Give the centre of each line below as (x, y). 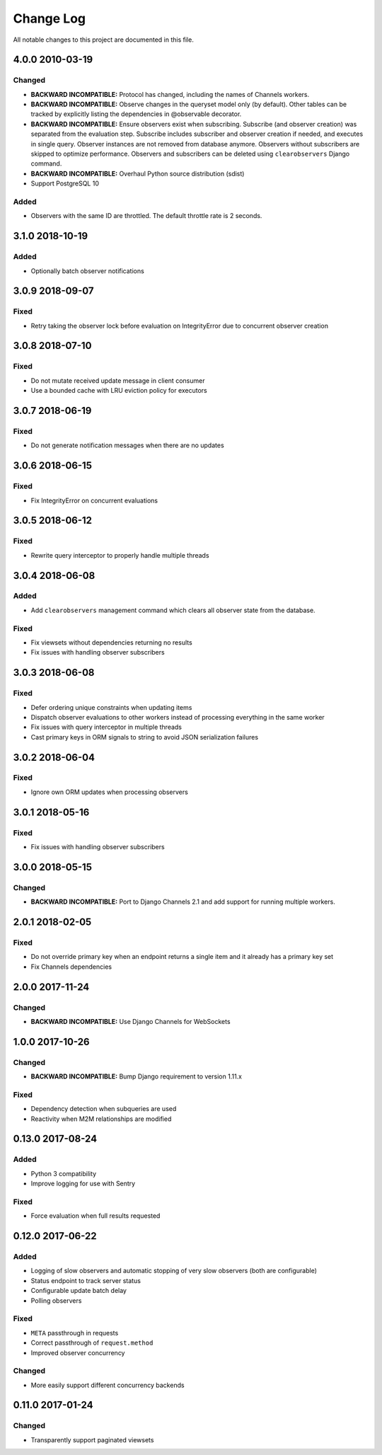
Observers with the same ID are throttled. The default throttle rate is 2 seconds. (146, 216)
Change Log (50, 18)
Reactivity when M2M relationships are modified (101, 1119)
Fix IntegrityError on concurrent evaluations (94, 500)
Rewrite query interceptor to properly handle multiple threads (120, 555)
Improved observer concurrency (78, 1352)
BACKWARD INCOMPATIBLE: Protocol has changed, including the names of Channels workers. (170, 94)
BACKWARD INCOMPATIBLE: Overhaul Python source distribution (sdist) (138, 173)
